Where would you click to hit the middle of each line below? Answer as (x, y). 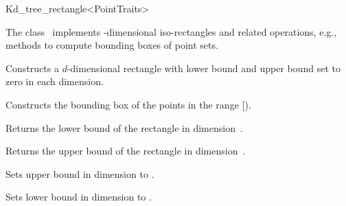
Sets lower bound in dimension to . (79, 197)
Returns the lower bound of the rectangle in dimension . (124, 127)
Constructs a (32, 68)
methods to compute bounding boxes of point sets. (112, 45)
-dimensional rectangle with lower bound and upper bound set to (204, 68)
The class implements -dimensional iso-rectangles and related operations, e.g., (171, 31)
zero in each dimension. (55, 81)
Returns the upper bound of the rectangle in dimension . (126, 151)
